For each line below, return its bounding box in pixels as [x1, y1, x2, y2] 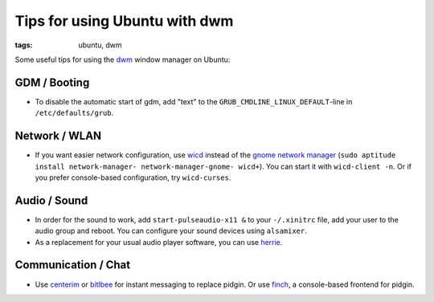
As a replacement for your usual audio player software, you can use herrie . [35, 237, 283, 247]
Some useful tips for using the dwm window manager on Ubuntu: [14, 55, 231, 64]
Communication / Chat [14, 258, 131, 272]
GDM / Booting [14, 75, 90, 89]
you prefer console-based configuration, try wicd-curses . [35, 173, 231, 182]
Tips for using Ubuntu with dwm [14, 12, 234, 30]
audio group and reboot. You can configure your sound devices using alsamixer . [35, 226, 307, 236]
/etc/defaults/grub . [35, 108, 114, 118]
